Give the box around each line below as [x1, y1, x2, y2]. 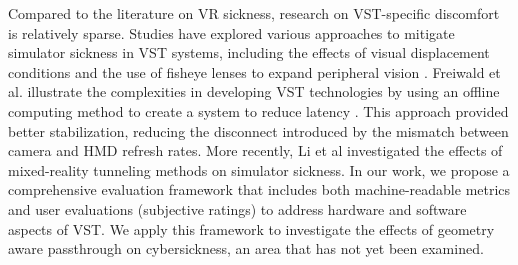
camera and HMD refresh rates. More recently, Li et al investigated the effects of [8, 140, 503, 161]
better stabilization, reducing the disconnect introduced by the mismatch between [8, 120, 509, 141]
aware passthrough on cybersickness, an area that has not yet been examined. [8, 238, 484, 259]
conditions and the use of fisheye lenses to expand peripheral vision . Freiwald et [8, 61, 501, 82]
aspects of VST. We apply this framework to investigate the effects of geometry [8, 218, 495, 239]
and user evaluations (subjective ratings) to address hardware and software [8, 198, 467, 219]
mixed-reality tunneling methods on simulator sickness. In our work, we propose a [8, 159, 510, 180]
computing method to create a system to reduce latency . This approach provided [8, 100, 509, 121]
